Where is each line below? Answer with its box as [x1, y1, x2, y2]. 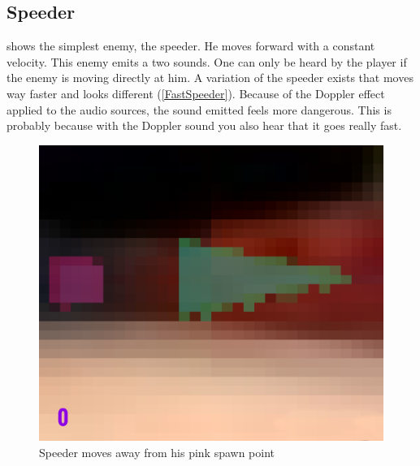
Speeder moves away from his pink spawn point [39, 443, 275, 460]
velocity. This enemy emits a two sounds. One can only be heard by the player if [6, 53, 407, 70]
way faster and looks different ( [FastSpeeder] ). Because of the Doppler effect [6, 84, 385, 101]
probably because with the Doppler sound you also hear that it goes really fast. [6, 117, 402, 134]
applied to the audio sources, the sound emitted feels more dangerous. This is [6, 101, 392, 118]
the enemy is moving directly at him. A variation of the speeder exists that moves [6, 69, 414, 86]
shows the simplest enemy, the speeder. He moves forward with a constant [6, 37, 375, 54]
